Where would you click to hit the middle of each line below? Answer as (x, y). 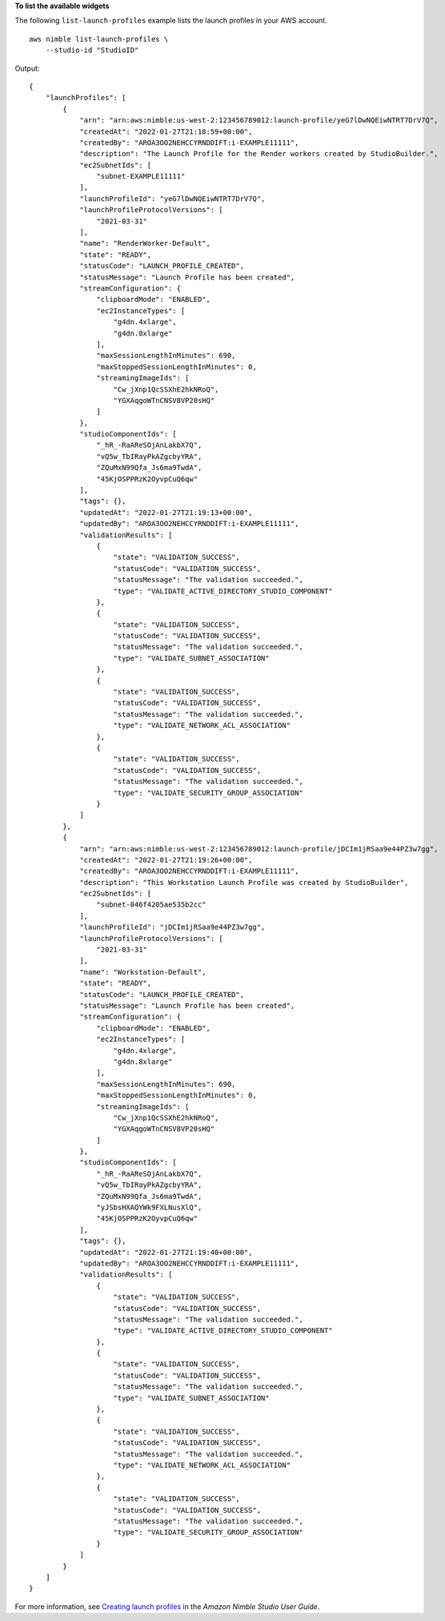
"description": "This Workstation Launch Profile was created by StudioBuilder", (244, 882)
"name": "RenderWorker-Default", (145, 243)
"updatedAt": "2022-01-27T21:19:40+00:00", (166, 1252)
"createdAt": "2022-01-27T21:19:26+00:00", (166, 860)
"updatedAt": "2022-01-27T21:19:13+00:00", (166, 512)
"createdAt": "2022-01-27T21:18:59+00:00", (166, 131)
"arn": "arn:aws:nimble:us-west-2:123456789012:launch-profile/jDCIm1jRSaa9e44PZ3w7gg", (259, 849)
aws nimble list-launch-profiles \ (99, 39)
